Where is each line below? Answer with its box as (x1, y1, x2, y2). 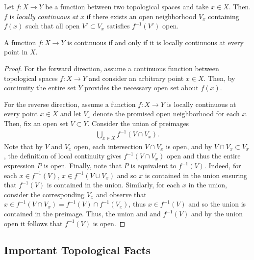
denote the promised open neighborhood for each (93, 108, 240, 119)
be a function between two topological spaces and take (45, 1, 209, 11)
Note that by (4, 141, 43, 151)
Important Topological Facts (4, 242, 151, 257)
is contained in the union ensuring (145, 170, 248, 180)
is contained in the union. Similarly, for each (47, 180, 180, 190)
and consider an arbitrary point (89, 73, 184, 83)
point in (4, 47, 28, 57)
